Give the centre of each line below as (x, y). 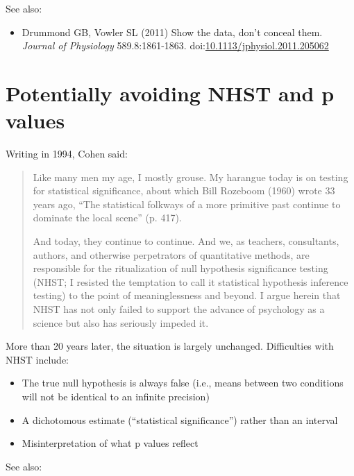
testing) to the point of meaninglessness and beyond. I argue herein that (187, 295)
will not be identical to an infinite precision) (116, 396)
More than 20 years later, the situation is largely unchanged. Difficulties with (170, 346)
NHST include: (37, 359)
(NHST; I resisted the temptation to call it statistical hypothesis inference (191, 281)
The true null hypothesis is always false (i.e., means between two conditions (183, 383)
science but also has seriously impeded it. (121, 322)
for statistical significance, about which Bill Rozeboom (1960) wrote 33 (184, 190)
